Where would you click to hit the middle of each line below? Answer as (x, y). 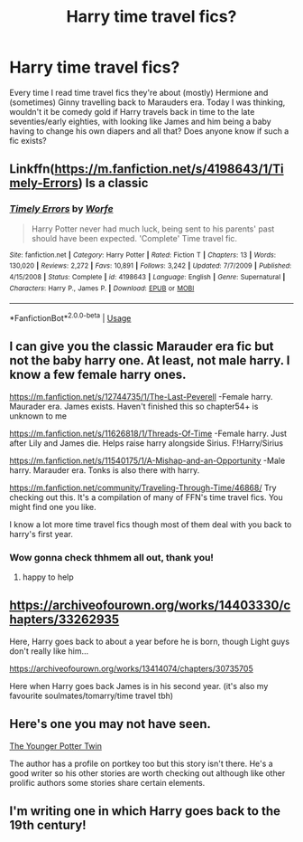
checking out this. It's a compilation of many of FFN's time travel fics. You (147, 497)
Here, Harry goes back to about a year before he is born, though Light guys (150, 641)
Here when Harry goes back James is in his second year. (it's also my (139, 686)
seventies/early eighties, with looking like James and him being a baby (141, 121)
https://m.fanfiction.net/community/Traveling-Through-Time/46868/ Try (143, 487)
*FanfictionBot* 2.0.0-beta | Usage (70, 317)
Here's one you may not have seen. (110, 724)
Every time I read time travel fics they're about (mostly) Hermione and (139, 92)
